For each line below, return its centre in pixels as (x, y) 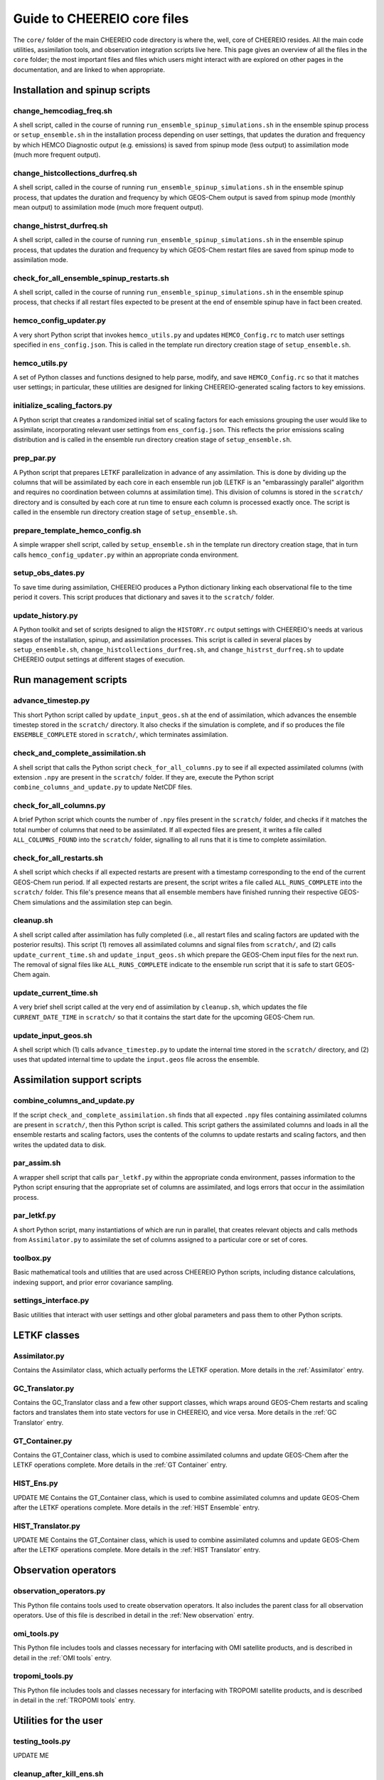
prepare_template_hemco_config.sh (77, 530)
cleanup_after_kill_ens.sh (58, 1774)
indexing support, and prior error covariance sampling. (93, 1282)
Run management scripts (70, 680)
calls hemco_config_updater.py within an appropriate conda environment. (126, 555)
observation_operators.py (59, 1591)
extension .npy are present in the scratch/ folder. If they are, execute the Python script (143, 777)
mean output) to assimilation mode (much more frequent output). (108, 207)
